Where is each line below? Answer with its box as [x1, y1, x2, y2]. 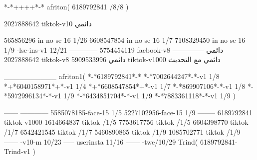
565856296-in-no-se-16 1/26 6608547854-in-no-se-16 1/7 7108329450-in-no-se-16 [4, 35, 246, 45]
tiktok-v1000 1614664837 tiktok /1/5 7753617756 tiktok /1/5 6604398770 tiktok [4, 117, 249, 127]
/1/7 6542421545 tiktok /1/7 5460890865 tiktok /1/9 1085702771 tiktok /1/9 [4, 126, 241, 137]
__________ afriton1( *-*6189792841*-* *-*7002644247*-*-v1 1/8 [4, 71, 220, 81]
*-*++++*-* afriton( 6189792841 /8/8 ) [4, 1, 129, 11]
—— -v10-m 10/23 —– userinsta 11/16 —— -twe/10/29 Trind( [4, 136, 198, 147]
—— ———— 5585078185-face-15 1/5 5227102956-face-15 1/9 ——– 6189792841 [4, 107, 253, 117]
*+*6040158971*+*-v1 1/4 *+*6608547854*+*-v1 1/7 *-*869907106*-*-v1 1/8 [4, 80, 246, 91]
